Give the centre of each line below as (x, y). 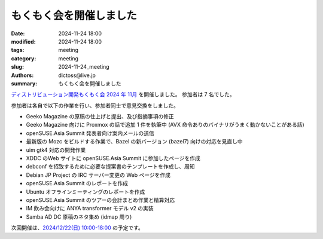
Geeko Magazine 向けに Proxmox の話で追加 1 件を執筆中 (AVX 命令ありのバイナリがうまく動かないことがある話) (165, 125)
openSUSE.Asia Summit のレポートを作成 (77, 183)
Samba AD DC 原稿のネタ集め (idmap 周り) (79, 217)
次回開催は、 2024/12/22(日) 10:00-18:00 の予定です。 (77, 228)
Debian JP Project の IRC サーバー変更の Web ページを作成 (98, 175)
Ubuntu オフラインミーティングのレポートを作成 (86, 192)
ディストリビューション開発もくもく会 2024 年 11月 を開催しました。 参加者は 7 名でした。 (123, 94)
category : (24, 58)
